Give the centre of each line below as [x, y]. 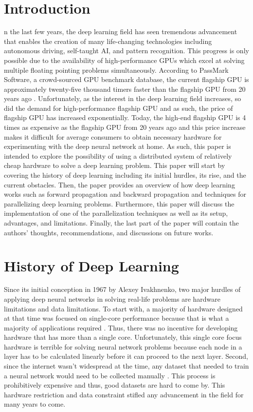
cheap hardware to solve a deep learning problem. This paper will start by [115, 165]
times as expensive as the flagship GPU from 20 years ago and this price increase [125, 127]
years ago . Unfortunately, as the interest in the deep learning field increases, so [123, 98]
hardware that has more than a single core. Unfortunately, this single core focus [123, 337]
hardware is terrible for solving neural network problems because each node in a [123, 346]
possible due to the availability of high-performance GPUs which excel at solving [124, 60]
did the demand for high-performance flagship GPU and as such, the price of [118, 108]
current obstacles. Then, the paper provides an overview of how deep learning [119, 184]
